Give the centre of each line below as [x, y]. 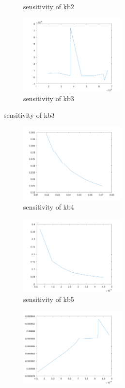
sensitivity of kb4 [49, 207]
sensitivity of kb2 [49, 6]
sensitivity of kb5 [49, 299]
